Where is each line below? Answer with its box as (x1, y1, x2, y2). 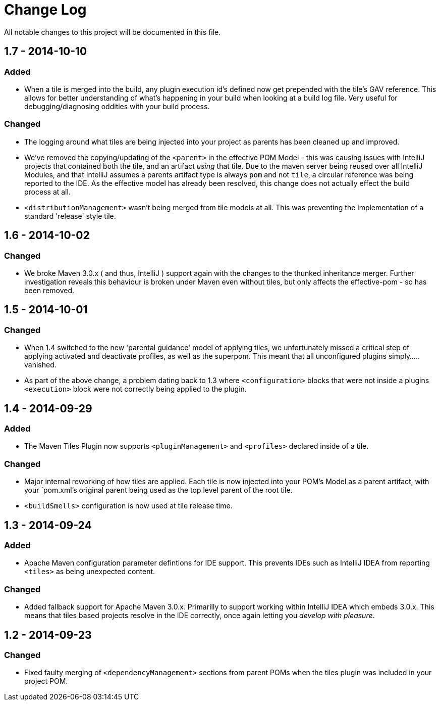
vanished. (24, 360, 57, 369)
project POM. (24, 677, 68, 686)
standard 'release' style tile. (24, 211, 116, 220)
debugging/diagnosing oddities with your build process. (24, 102, 210, 111)
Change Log (4, 1, 87, 18)
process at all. (24, 187, 71, 196)
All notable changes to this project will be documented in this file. (4, 27, 221, 36)
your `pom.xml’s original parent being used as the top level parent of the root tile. (24, 486, 293, 495)
